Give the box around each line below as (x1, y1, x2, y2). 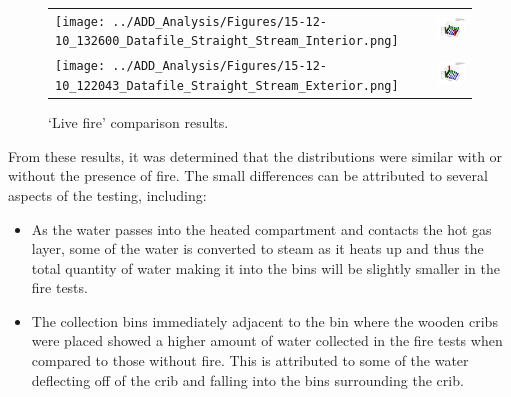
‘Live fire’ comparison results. (48, 112, 229, 133)
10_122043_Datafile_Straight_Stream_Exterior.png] (55, 78, 399, 93)
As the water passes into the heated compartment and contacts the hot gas (31, 218, 492, 239)
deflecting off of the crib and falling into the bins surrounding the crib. (31, 369, 464, 390)
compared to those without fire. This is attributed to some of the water (31, 350, 469, 371)
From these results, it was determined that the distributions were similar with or (8, 145, 503, 166)
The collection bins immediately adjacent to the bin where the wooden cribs (31, 310, 498, 331)
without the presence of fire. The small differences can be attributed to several (8, 165, 488, 186)
